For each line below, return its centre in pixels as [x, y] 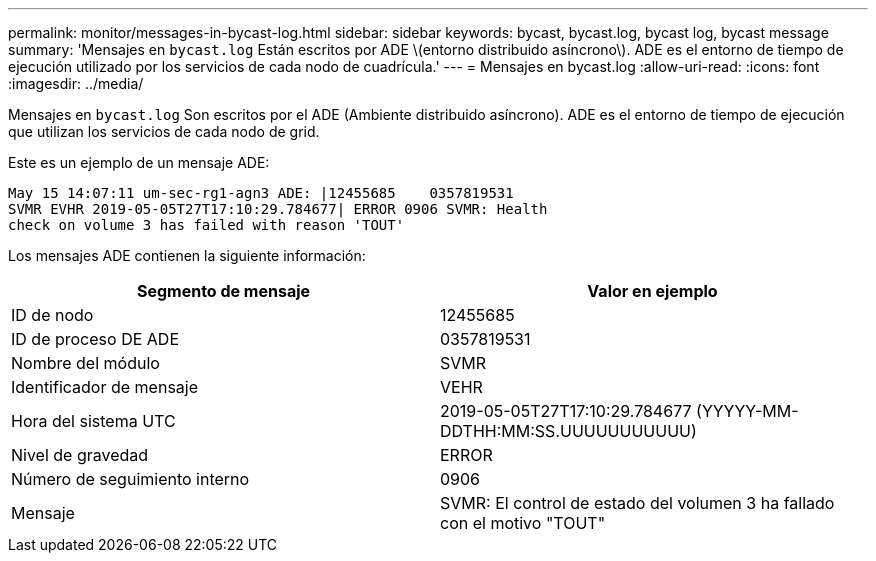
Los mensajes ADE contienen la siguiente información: [187, 255]
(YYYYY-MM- [747, 411]
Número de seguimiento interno [130, 479]
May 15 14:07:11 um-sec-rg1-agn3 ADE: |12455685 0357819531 [261, 193]
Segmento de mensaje [223, 291]
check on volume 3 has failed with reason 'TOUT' [206, 225]
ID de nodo [52, 315]
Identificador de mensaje [105, 387]
